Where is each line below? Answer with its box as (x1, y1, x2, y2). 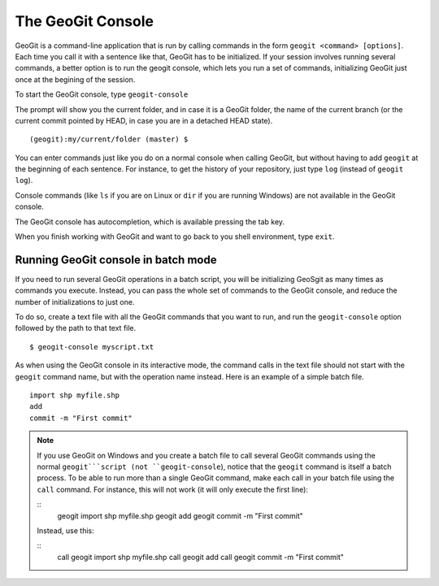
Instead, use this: (37, 525, 95, 536)
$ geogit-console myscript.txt (29, 342, 154, 351)
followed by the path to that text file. (15, 323, 137, 333)
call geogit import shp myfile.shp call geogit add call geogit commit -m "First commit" (57, 552, 345, 562)
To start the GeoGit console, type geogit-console (15, 89, 189, 99)
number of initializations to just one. (15, 297, 135, 306)
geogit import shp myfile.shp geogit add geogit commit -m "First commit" (57, 510, 304, 520)
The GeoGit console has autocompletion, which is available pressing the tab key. (15, 216, 285, 227)
